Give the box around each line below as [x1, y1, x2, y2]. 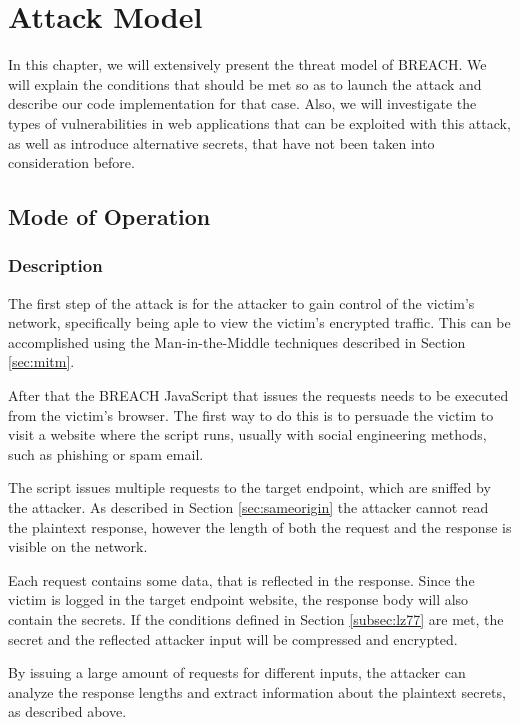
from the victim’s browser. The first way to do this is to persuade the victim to [8, 404, 494, 425]
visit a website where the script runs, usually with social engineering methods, [8, 424, 487, 445]
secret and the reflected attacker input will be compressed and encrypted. [8, 628, 458, 649]
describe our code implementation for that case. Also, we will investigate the [8, 93, 477, 114]
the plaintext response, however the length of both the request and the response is [8, 516, 512, 537]
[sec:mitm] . [8, 351, 75, 372]
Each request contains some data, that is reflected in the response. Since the [8, 569, 475, 590]
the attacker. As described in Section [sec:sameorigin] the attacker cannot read [8, 497, 489, 518]
